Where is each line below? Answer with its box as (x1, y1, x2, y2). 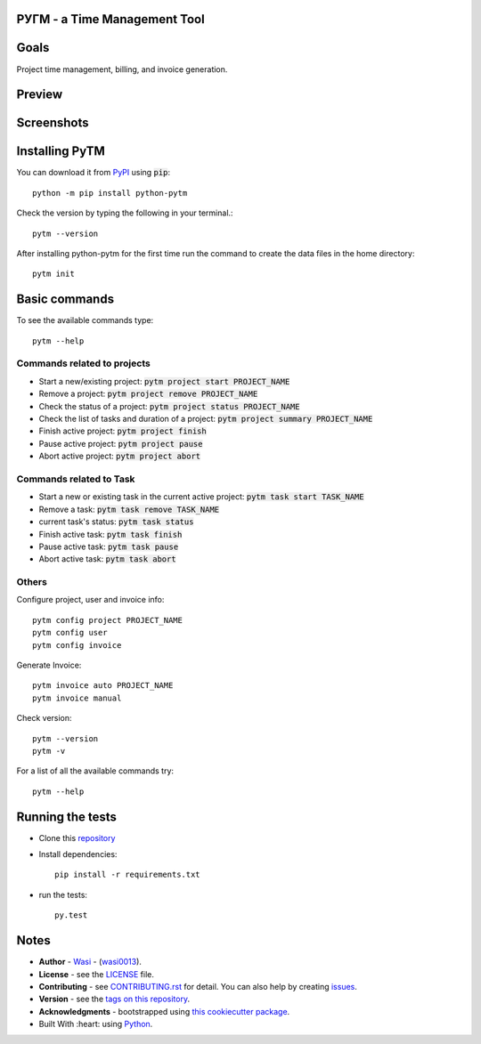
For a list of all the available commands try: (16, 765, 174, 776)
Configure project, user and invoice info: (16, 595, 165, 605)
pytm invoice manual (32, 692, 122, 703)
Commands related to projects (16, 357, 151, 369)
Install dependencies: (38, 849, 118, 860)
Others (16, 576, 48, 588)
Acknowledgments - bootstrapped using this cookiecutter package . (38, 1006, 290, 1016)
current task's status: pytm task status (38, 516, 194, 527)
